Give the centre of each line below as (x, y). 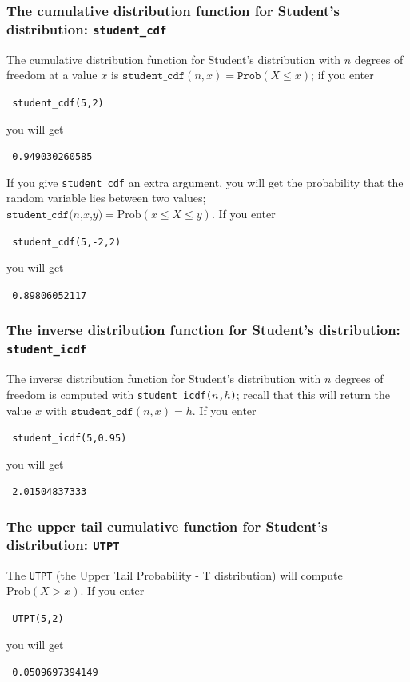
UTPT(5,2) (38, 618)
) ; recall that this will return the (310, 394)
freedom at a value (52, 75)
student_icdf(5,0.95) (70, 439)
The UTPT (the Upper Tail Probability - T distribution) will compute (175, 574)
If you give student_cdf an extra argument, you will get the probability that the (205, 182)
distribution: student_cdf (87, 28)
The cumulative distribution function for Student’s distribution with (174, 59)
